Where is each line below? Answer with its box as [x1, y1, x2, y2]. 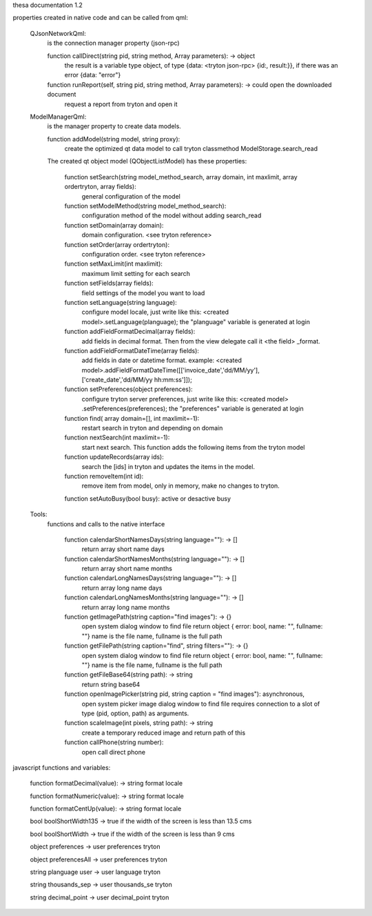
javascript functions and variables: [12, 763, 111, 772]
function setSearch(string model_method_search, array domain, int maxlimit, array [64, 172, 298, 181]
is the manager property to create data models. [47, 122, 182, 130]
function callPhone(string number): [64, 738, 164, 746]
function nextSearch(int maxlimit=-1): [64, 433, 170, 441]
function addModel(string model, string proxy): [47, 135, 180, 143]
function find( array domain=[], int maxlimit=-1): [64, 414, 200, 422]
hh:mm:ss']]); [154, 376, 192, 384]
